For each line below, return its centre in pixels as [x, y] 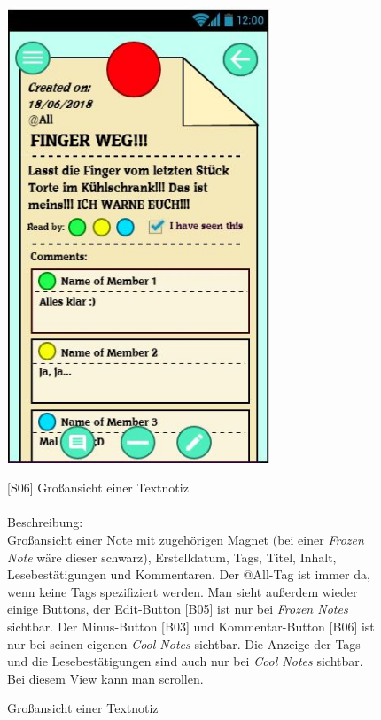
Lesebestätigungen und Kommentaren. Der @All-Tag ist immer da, [189, 574]
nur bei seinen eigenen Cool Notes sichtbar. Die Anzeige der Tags [184, 643]
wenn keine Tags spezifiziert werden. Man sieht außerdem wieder [183, 591]
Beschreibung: [45, 522]
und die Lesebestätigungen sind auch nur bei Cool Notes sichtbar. [185, 661]
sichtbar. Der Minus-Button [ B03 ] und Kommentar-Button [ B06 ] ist [191, 626]
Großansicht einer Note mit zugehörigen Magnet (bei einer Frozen [186, 539]
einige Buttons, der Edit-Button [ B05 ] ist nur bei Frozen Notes [178, 609]
